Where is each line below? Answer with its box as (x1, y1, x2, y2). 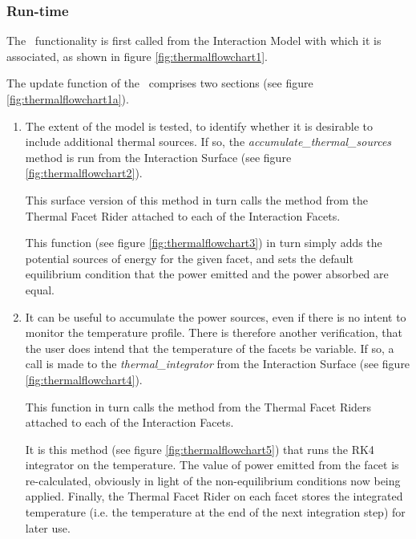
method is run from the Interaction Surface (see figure (25, 148, 292, 165)
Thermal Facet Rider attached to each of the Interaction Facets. (25, 207, 341, 224)
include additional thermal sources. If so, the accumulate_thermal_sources (25, 133, 392, 150)
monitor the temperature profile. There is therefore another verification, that (25, 324, 403, 341)
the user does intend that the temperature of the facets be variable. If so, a (25, 339, 394, 356)
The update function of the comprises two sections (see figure (6, 75, 313, 91)
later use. (25, 519, 71, 536)
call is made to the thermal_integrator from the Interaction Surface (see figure (25, 355, 410, 372)
